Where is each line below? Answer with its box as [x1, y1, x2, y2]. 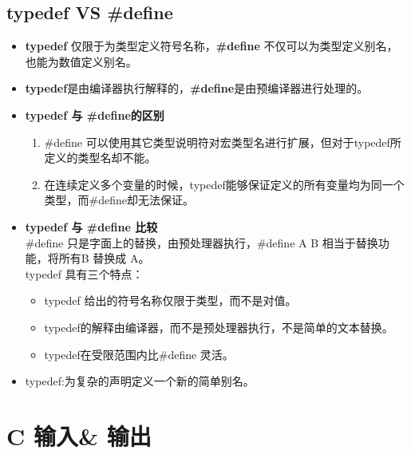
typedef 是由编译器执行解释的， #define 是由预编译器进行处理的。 [25, 80, 369, 97]
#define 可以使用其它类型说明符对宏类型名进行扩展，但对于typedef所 [44, 133, 401, 150]
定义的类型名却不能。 [44, 149, 156, 166]
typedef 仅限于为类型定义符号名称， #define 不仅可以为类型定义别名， [25, 38, 398, 54]
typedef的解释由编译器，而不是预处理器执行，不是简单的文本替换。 [44, 318, 393, 335]
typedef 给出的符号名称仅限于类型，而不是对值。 [44, 292, 297, 309]
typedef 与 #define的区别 [25, 106, 164, 123]
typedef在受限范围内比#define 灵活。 [44, 345, 234, 362]
